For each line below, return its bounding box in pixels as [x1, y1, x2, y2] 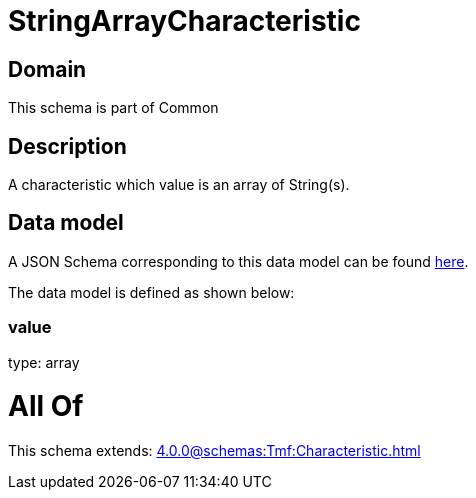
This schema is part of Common [8, 99, 219, 117]
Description [8, 133, 127, 159]
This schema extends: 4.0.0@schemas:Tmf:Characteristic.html [8, 442, 421, 460]
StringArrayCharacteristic [8, 4, 361, 38]
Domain [8, 56, 87, 82]
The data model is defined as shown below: [8, 283, 295, 301]
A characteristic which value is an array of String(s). [8, 176, 350, 194]
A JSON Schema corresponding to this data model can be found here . [8, 252, 469, 270]
